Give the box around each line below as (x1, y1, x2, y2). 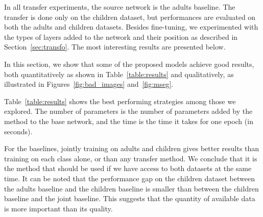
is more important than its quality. (4, 203, 113, 213)
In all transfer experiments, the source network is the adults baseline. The (4, 2, 235, 12)
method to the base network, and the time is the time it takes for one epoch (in (4, 115, 253, 126)
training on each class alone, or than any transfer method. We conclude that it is (4, 153, 257, 163)
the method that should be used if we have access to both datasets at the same (4, 163, 252, 174)
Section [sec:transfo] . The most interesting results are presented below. (4, 41, 226, 52)
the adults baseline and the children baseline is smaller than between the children (4, 183, 259, 194)
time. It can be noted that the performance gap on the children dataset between (4, 173, 255, 183)
